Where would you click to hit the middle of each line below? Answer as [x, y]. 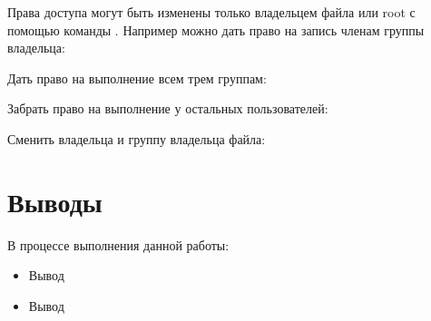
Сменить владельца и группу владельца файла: [137, 138]
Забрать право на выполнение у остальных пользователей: [168, 108]
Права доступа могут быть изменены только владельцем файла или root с [211, 12]
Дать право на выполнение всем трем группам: [137, 78]
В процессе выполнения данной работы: [118, 244]
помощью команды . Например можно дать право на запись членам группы [216, 29]
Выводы [55, 201]
